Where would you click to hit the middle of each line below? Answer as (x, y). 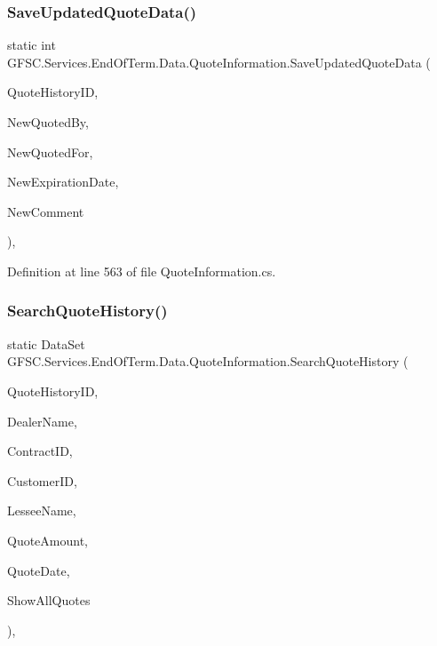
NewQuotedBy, (48, 122)
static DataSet (46, 343)
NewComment (46, 211)
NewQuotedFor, (50, 152)
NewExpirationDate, (63, 182)
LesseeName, (42, 510)
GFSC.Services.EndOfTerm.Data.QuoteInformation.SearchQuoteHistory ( (208, 361)
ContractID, (40, 451)
